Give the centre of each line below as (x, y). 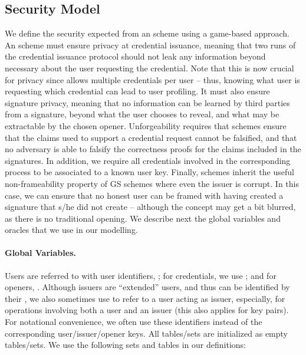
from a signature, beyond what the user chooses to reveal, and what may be (142, 114)
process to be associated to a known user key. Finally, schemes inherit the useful (149, 172)
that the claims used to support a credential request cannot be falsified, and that (151, 137)
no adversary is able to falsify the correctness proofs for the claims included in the (153, 149)
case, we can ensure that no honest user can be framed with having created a (144, 195)
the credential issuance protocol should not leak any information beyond (135, 56)
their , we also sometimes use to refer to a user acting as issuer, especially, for (145, 298)
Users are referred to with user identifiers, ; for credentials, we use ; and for (141, 275)
